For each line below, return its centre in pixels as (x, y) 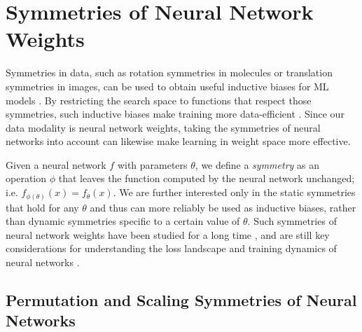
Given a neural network (56, 164)
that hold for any (42, 207)
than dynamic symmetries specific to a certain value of (123, 221)
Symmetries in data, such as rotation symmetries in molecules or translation (169, 72)
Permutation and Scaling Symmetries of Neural (181, 299)
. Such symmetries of (292, 221)
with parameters (152, 164)
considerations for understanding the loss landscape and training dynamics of (171, 248)
